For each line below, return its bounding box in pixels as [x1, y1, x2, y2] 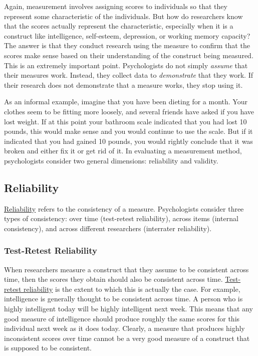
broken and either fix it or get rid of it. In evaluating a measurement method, [4, 145, 242, 156]
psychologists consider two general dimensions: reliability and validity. [4, 155, 218, 165]
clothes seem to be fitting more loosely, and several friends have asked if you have [4, 106, 254, 116]
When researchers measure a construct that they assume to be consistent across [4, 264, 249, 274]
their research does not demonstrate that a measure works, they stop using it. [4, 79, 243, 90]
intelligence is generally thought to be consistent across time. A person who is [4, 293, 243, 304]
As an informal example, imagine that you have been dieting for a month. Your [4, 96, 247, 107]
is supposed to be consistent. [4, 342, 92, 353]
